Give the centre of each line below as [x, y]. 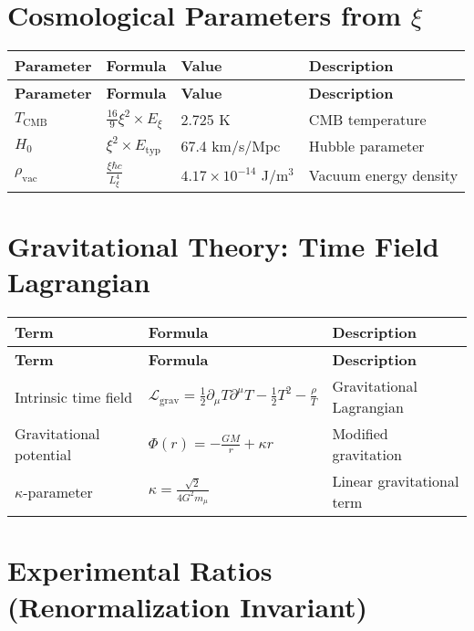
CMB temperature [367, 120]
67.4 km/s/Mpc [231, 146]
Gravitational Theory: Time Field [223, 246]
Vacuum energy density [383, 175]
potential [43, 455]
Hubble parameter [366, 146]
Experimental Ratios [140, 570]
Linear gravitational [396, 481]
